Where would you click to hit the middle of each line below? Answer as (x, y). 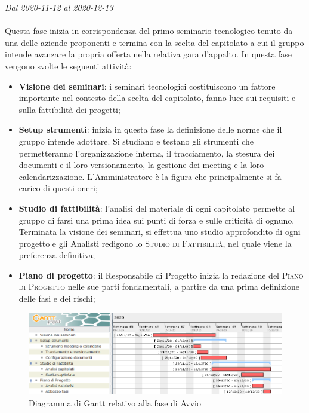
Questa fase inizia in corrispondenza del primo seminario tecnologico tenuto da (149, 31)
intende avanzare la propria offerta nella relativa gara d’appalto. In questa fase (149, 54)
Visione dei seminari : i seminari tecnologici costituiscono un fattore (147, 86)
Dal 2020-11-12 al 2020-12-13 (59, 7)
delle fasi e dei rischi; (57, 299)
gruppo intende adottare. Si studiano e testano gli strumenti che (136, 141)
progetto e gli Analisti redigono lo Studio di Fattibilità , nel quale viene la (155, 243)
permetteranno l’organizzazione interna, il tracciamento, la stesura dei (147, 153)
